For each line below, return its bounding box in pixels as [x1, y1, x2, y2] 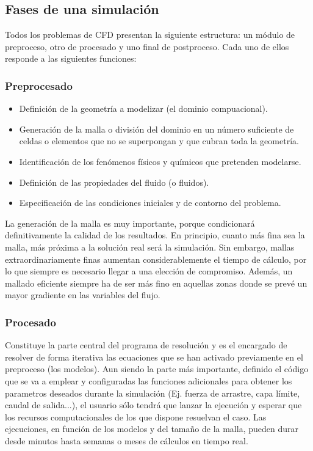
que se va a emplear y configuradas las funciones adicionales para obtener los [5, 374, 292, 387]
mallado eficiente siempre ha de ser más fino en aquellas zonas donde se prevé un [5, 276, 308, 289]
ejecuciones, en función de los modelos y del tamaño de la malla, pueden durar [5, 422, 298, 435]
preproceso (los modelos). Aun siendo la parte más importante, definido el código [5, 362, 309, 375]
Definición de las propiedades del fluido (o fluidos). [19, 175, 209, 188]
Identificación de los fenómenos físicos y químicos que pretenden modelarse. [19, 155, 301, 167]
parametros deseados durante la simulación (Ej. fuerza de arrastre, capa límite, [5, 386, 300, 399]
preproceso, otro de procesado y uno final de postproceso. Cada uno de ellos [5, 40, 289, 53]
